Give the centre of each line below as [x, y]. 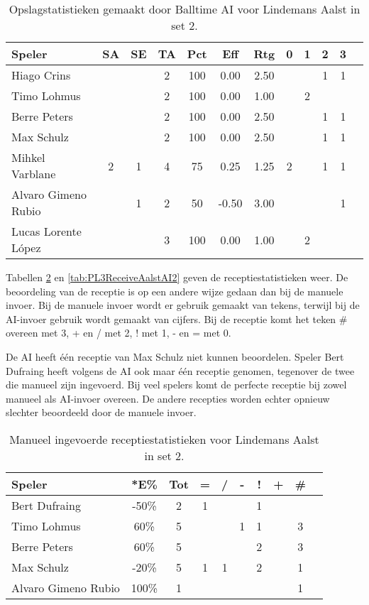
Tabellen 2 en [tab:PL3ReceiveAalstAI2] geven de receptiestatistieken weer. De [177, 277]
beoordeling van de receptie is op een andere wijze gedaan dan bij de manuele [175, 291]
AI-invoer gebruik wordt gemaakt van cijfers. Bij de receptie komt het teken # [177, 318]
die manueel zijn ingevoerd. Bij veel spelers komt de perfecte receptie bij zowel [176, 385]
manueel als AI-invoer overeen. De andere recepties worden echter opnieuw [168, 398]
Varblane [34, 174]
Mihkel [28, 157]
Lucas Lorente [46, 231]
